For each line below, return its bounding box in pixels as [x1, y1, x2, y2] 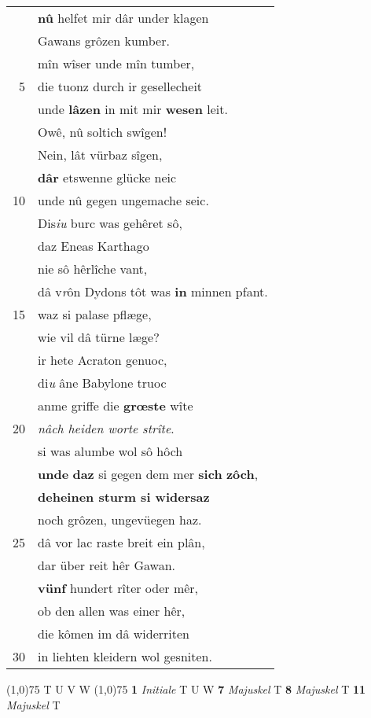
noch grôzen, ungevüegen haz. [38, 510, 202, 528]
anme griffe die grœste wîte [38, 396, 193, 414]
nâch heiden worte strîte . [38, 419, 174, 437]
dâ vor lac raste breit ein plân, [38, 533, 205, 551]
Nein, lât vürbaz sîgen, [38, 145, 163, 164]
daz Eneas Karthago [38, 237, 149, 255]
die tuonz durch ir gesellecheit [38, 77, 203, 95]
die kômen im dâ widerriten [38, 624, 189, 643]
